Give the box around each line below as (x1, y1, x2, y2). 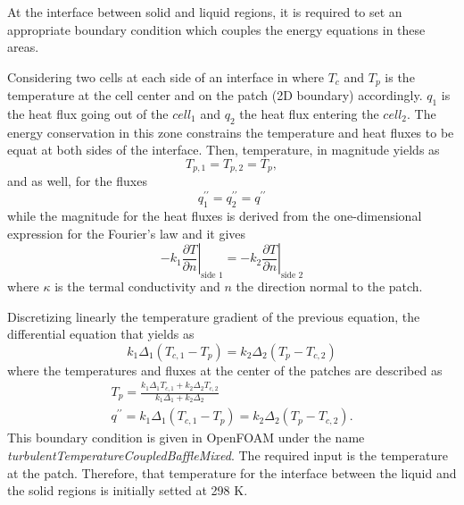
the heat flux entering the (239, 105, 379, 123)
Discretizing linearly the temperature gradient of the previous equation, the (7, 307, 420, 325)
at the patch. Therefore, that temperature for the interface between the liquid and (7, 463, 457, 482)
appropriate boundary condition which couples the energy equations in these (7, 20, 426, 38)
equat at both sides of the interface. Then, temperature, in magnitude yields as (7, 140, 440, 159)
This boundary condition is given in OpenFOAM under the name (7, 428, 365, 447)
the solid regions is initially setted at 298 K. (7, 481, 248, 500)
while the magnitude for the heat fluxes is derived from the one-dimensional (7, 206, 422, 224)
